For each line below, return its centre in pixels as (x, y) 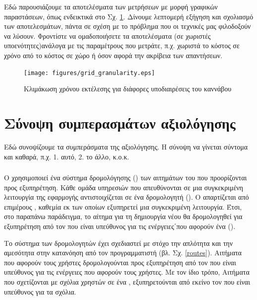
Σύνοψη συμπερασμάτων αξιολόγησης (120, 123)
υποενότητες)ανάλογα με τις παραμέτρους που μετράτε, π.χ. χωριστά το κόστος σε (122, 45)
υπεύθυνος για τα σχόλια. (40, 291)
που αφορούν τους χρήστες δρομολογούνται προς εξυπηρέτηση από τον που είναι (120, 262)
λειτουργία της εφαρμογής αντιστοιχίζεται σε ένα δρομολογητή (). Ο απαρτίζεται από (127, 197)
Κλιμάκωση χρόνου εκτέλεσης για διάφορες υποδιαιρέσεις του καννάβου (128, 89)
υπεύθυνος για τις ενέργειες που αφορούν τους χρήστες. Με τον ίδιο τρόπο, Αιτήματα (127, 272)
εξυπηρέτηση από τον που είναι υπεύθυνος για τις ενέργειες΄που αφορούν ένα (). (120, 226)
